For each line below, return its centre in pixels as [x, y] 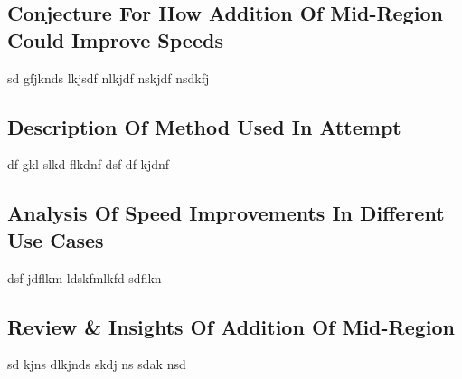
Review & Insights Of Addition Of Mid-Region [231, 326]
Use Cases [56, 239]
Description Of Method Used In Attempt [204, 126]
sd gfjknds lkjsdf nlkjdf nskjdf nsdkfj [108, 77]
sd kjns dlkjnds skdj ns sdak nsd [97, 364]
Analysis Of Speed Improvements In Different [226, 213]
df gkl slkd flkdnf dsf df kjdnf [89, 164]
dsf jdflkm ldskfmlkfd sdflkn [85, 277]
